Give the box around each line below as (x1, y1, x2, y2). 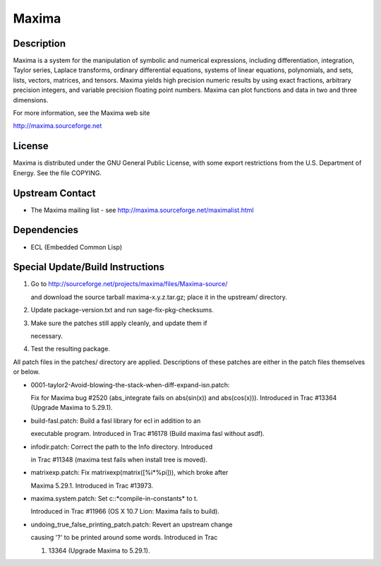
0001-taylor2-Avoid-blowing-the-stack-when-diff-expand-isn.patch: (30, 380, 230, 389)
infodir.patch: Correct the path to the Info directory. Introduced (30, 442, 213, 451)
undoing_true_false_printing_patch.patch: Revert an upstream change (30, 520, 233, 529)
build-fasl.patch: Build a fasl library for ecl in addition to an (30, 416, 201, 425)
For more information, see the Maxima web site (13, 109, 150, 117)
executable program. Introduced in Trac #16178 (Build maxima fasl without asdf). (30, 430, 265, 438)
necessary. (30, 331, 64, 340)
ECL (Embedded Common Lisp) (30, 242, 123, 251)
